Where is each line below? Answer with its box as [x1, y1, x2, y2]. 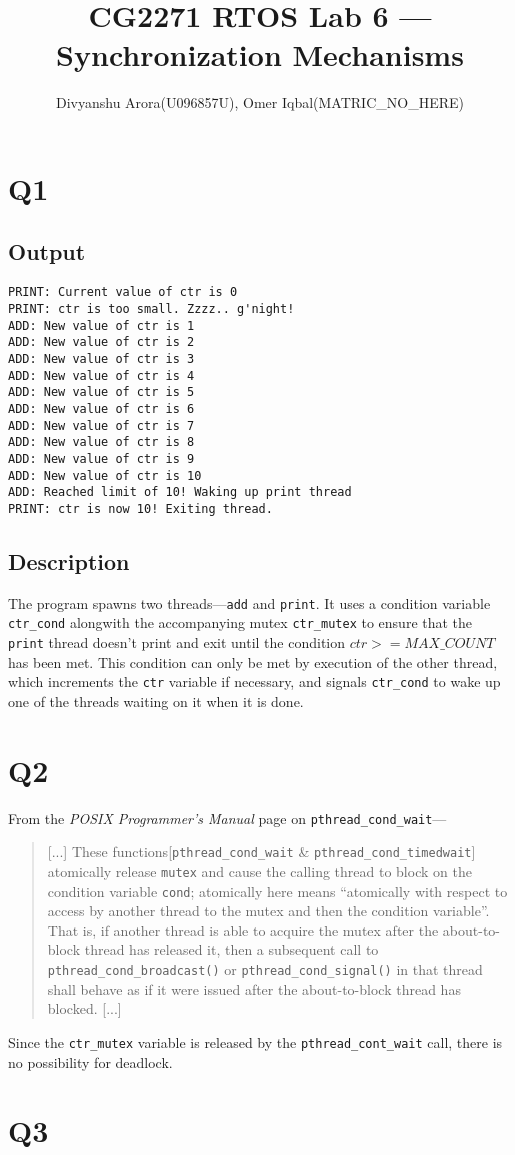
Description [8, 545, 130, 576]
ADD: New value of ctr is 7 [8, 418, 195, 433]
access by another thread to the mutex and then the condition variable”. [47, 900, 490, 921]
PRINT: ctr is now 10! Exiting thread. [8, 501, 273, 516]
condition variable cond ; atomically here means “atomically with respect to [47, 880, 508, 901]
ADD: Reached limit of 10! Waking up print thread [8, 485, 352, 500]
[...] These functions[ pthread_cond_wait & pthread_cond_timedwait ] [47, 841, 476, 862]
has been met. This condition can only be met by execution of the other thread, [8, 651, 498, 672]
